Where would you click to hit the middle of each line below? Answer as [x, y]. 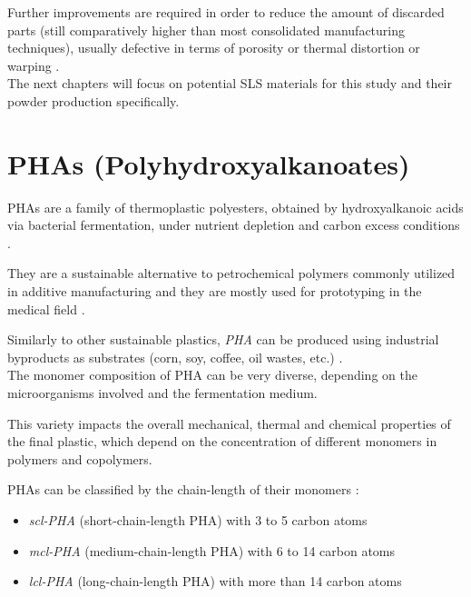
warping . [34, 65]
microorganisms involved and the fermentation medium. [162, 393]
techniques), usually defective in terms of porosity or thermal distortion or [214, 48]
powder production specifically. [93, 100]
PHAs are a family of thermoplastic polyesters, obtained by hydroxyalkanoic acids [235, 207]
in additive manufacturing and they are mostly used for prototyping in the [215, 291]
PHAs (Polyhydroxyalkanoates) [209, 163]
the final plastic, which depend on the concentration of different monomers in [222, 441]
